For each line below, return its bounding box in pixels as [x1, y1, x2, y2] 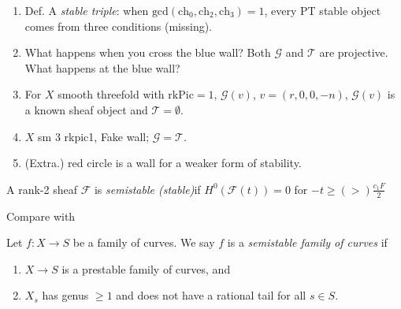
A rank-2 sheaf [6, 181, 77, 197]
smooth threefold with [58, 86, 165, 102]
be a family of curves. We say [72, 234, 215, 251]
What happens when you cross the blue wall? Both [24, 44, 271, 61]
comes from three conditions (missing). [24, 17, 212, 34]
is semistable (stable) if [94, 181, 201, 197]
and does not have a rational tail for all [116, 287, 306, 303]
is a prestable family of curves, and [61, 260, 231, 277]
